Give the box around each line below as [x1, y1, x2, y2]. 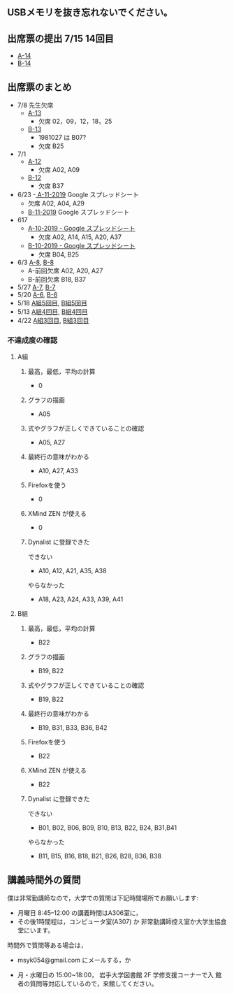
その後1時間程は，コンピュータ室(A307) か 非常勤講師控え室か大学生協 [17, 918, 221, 926]
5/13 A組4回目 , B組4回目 [17, 308, 89, 316]
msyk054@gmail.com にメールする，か [17, 956, 131, 965]
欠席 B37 [38, 182, 64, 190]
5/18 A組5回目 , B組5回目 [17, 299, 87, 308]
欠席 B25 [38, 142, 64, 150]
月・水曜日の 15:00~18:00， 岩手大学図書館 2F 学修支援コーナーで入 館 [17, 971, 222, 979]
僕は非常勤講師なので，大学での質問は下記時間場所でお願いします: [7, 894, 199, 902]
